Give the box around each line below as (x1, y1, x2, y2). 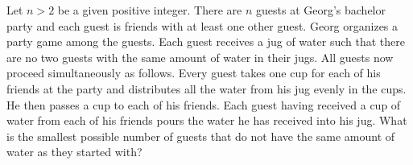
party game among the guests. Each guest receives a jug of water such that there (6, 33, 405, 50)
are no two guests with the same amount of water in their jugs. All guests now (6, 48, 394, 65)
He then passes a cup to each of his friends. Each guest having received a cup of (6, 96, 401, 113)
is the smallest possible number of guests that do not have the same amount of (6, 127, 395, 144)
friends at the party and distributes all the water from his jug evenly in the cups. (6, 80, 407, 97)
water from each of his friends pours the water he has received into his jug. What (6, 112, 407, 129)
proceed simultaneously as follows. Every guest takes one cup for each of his (6, 64, 381, 81)
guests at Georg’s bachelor (255, 2, 386, 18)
